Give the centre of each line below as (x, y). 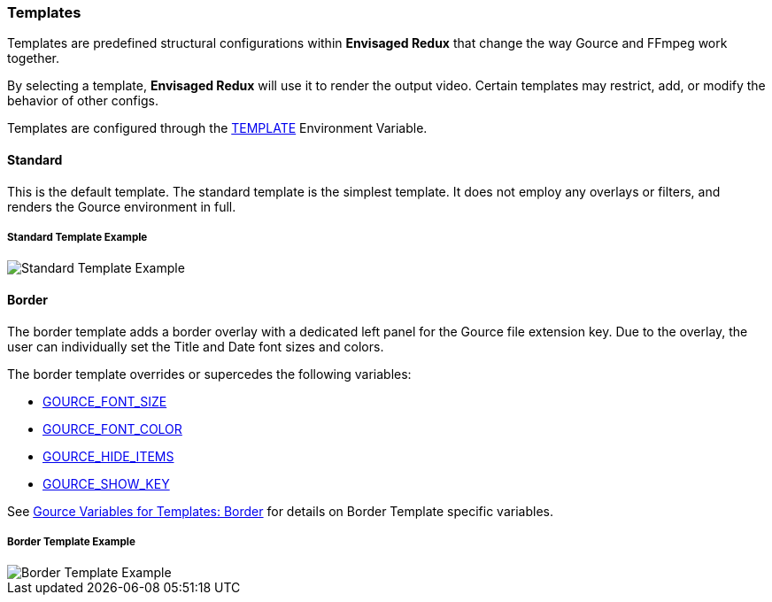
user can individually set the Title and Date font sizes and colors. (196, 346)
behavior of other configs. (83, 101)
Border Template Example (71, 541)
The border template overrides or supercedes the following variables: (209, 374)
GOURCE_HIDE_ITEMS (108, 456)
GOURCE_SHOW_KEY (106, 483)
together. (34, 58)
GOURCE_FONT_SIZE (105, 401)
